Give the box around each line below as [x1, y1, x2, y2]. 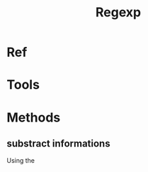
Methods [6, 109, 61, 125]
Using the [6, 156, 35, 165]
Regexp [95, 4, 142, 21]
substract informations [6, 137, 110, 149]
